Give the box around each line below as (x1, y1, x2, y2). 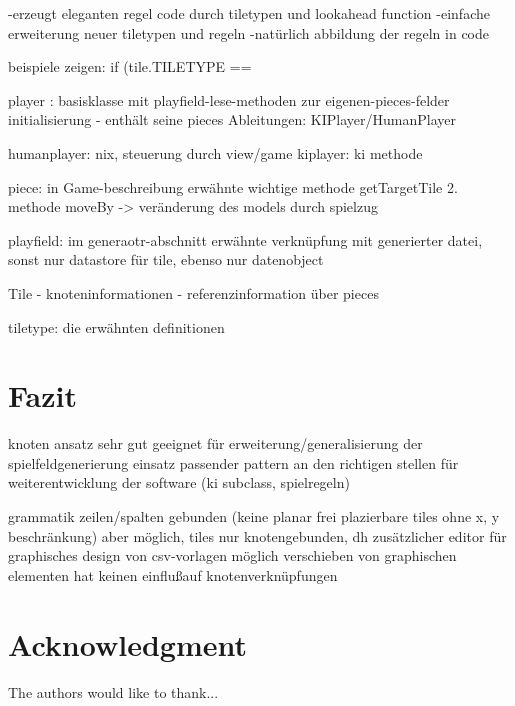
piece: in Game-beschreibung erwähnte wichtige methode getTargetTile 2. (8, 176, 458, 197)
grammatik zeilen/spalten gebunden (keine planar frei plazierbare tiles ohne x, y (8, 506, 500, 527)
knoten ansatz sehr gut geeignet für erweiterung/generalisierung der (8, 433, 423, 454)
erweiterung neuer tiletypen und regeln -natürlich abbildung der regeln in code (8, 22, 489, 43)
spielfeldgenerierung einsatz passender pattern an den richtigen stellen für (8, 452, 459, 473)
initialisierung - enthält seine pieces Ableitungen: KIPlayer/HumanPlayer (8, 109, 456, 130)
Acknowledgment (8, 623, 247, 664)
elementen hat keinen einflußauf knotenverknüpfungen (8, 564, 338, 585)
